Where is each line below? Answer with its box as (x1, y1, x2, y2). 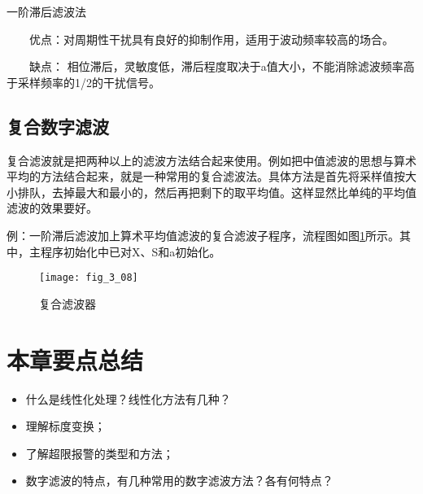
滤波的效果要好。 (7, 199, 98, 216)
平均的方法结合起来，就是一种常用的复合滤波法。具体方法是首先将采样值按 (7, 168, 405, 185)
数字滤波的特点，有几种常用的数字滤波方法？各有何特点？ (25, 472, 334, 489)
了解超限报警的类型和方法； (25, 444, 174, 461)
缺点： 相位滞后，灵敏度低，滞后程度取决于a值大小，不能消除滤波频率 (28, 58, 403, 75)
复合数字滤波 (7, 113, 109, 138)
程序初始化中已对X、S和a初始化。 (40, 243, 221, 260)
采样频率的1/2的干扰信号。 (17, 73, 160, 90)
